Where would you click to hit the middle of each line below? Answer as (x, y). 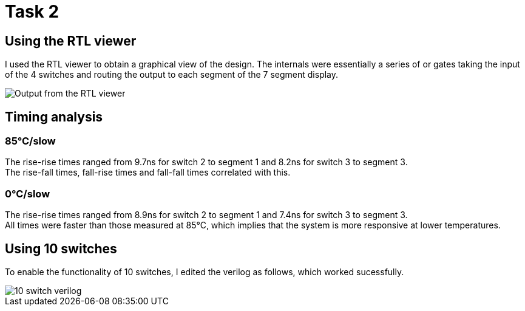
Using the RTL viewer (71, 41)
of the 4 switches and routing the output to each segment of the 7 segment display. (172, 75)
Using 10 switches (61, 248)
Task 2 (32, 12)
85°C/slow (30, 141)
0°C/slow (28, 193)
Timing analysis (54, 117)
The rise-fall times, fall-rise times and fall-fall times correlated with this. (148, 173)
